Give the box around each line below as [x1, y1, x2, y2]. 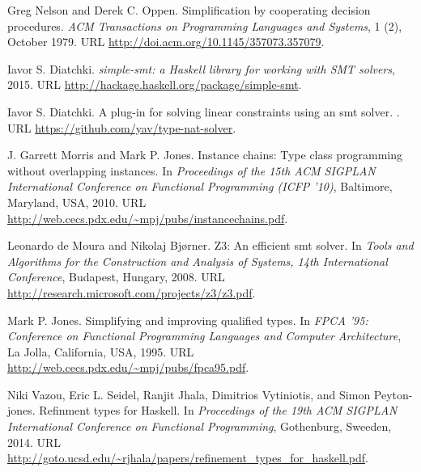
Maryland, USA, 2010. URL [7, 193, 147, 210]
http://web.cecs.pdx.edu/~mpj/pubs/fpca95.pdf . [7, 359, 249, 376]
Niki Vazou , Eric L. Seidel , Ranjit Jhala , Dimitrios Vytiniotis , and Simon [7, 386, 371, 402]
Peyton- [373, 386, 413, 402]
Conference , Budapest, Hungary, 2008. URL [7, 268, 225, 285]
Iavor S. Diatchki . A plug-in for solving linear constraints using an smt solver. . [7, 103, 400, 120]
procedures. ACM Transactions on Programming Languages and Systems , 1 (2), [7, 17, 402, 34]
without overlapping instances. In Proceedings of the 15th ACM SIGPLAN [7, 162, 376, 179]
